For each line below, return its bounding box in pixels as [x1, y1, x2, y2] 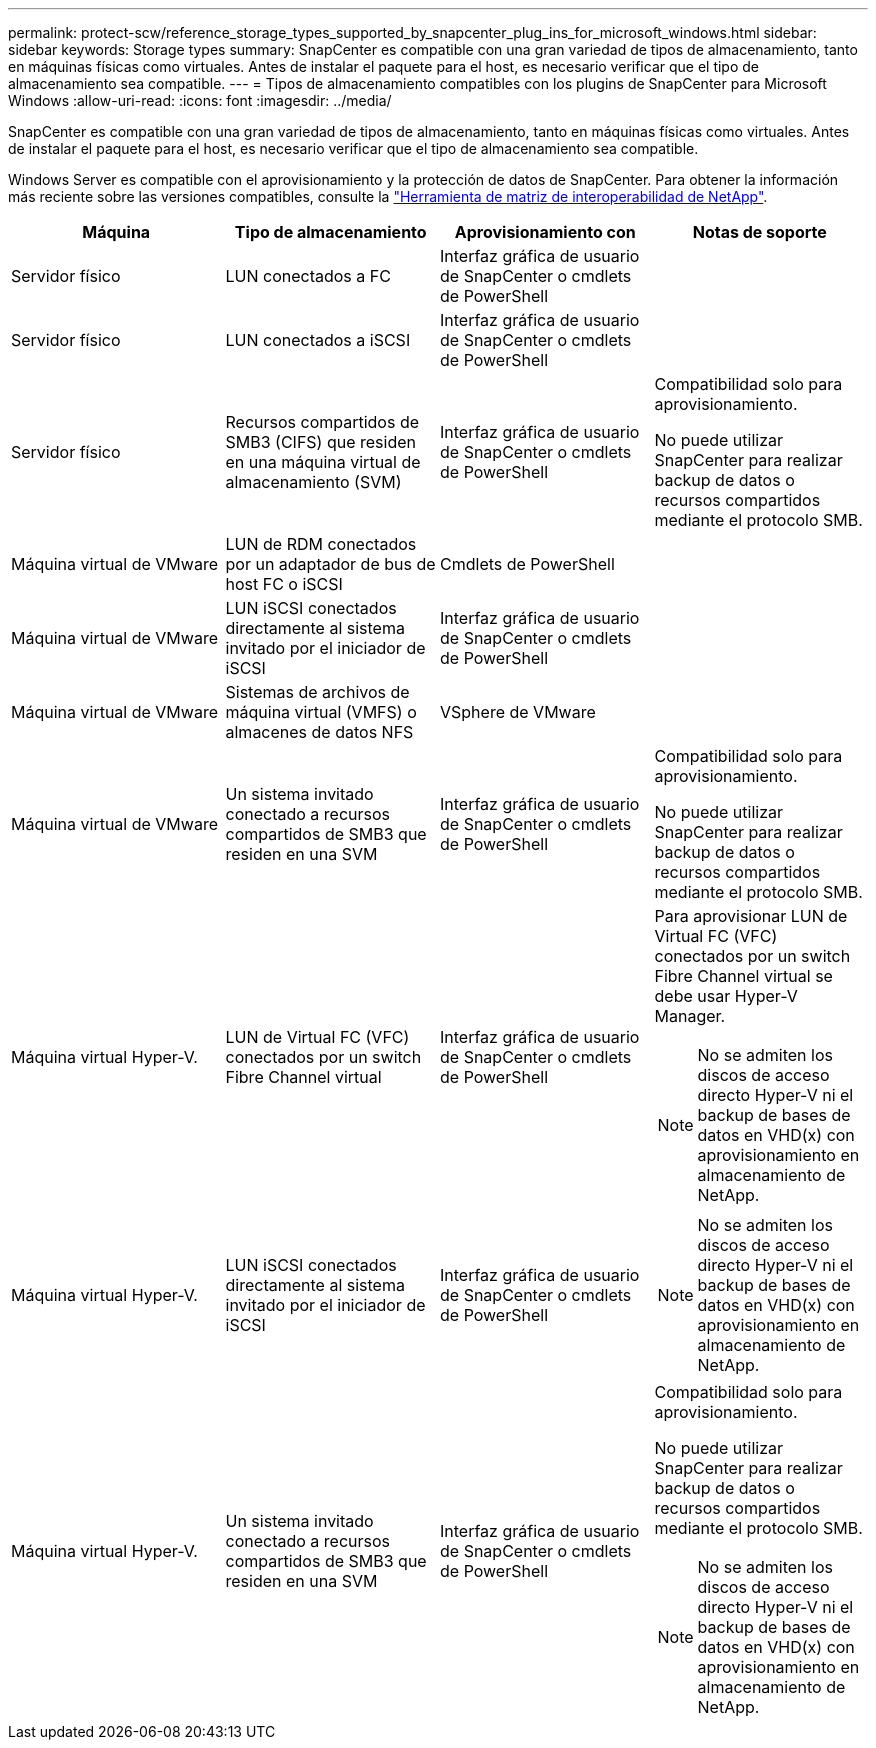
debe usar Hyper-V [654, 986, 798, 1006]
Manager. [654, 1006, 726, 1026]
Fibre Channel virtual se [654, 966, 833, 986]
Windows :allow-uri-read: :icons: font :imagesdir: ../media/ [8, 92, 392, 109]
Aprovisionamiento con [454, 222, 636, 242]
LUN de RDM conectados [225, 534, 417, 554]
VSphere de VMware [440, 702, 596, 722]
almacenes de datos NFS [225, 722, 414, 742]
